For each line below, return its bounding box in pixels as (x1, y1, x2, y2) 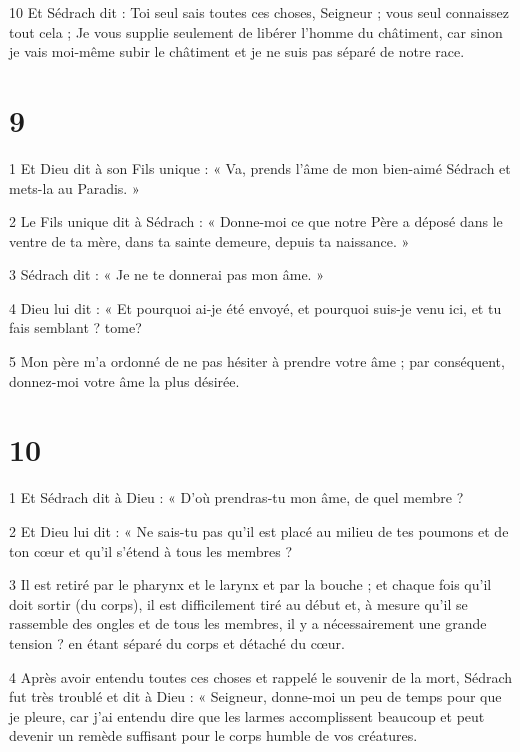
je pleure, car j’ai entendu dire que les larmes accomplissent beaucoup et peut (9, 705, 485, 726)
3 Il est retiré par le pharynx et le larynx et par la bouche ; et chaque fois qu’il (9, 574, 492, 595)
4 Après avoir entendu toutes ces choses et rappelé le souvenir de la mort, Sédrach (9, 666, 513, 687)
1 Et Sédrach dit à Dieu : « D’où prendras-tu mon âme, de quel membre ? (9, 487, 464, 508)
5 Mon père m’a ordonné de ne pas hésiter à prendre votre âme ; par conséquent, (9, 351, 505, 372)
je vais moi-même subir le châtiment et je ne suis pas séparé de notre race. (9, 41, 465, 62)
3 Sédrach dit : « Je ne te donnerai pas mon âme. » (9, 264, 324, 285)
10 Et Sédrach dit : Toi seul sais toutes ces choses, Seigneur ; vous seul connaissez (9, 2, 509, 22)
